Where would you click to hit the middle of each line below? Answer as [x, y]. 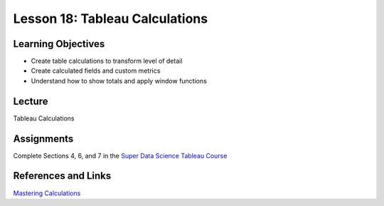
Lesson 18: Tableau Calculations [111, 19]
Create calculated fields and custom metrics [96, 71]
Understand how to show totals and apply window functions [119, 81]
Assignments [43, 139]
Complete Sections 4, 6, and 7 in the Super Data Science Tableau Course [120, 155]
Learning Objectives [59, 44]
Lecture [31, 101]
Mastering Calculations [47, 193]
